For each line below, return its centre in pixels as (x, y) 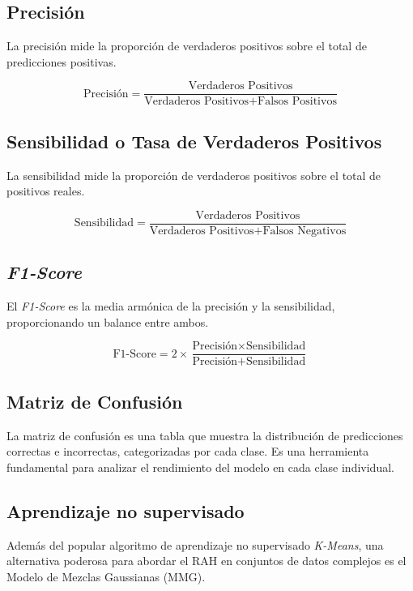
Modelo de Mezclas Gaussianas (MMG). (106, 576)
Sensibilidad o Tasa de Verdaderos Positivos (194, 141)
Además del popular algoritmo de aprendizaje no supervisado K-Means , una (195, 544)
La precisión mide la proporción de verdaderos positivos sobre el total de (187, 46)
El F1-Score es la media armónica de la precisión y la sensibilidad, (171, 306)
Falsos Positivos (297, 102)
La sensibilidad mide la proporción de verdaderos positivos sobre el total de (194, 175)
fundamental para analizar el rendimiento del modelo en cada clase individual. (200, 467)
